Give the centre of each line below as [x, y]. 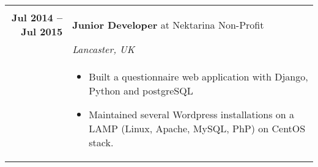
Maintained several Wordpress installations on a [192, 114]
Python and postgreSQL [141, 91]
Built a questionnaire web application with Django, [198, 76]
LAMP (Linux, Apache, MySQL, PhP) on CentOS [197, 128]
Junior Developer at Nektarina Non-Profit [168, 24]
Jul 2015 [42, 31]
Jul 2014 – [37, 17]
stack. [101, 142]
